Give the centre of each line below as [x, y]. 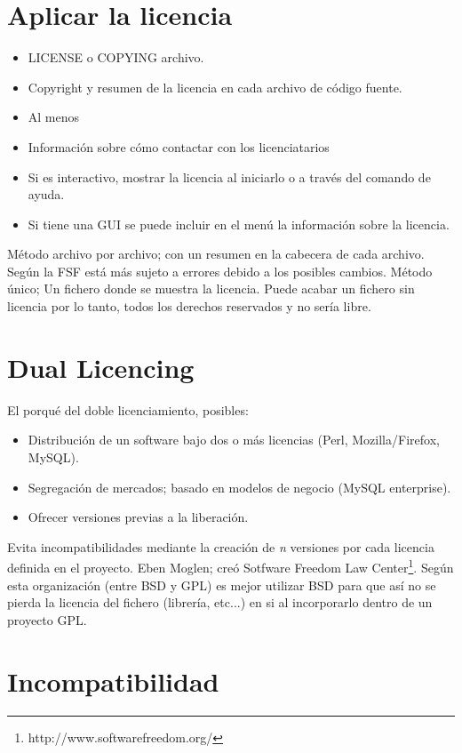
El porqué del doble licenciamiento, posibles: [128, 409]
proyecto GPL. [47, 619]
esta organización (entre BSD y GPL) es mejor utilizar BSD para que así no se [222, 585]
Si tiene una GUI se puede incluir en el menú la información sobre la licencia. [239, 224]
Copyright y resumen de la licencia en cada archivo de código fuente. [215, 87]
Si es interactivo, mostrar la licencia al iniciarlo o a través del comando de [229, 176]
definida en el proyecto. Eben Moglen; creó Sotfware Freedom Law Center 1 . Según [231, 566]
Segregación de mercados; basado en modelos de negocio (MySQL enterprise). [239, 487]
